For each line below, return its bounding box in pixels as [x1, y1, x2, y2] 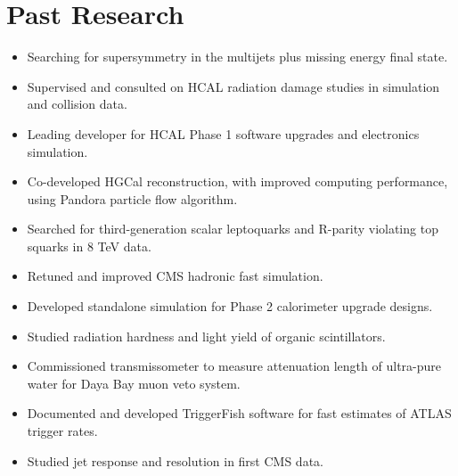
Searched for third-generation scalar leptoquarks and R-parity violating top [27, 219, 438, 238]
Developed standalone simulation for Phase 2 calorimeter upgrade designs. [27, 297, 433, 316]
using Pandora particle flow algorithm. [27, 189, 238, 208]
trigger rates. [27, 422, 98, 440]
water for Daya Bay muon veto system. [27, 373, 241, 392]
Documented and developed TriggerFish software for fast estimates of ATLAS [27, 404, 452, 423]
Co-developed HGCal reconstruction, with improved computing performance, [27, 172, 448, 191]
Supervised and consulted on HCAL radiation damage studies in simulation [27, 77, 440, 95]
